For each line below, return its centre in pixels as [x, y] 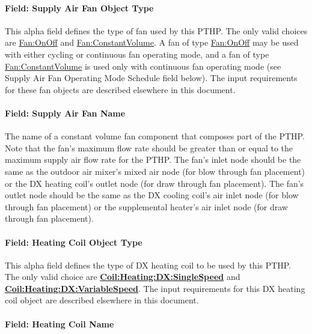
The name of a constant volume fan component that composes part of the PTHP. [155, 136]
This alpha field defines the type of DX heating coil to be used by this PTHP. [148, 265]
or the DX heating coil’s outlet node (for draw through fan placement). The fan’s [154, 183]
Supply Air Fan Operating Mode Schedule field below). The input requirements [151, 78]
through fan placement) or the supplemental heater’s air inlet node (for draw [146, 206]
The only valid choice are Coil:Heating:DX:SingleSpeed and [123, 277]
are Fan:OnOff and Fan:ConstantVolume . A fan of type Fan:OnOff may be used [152, 42]
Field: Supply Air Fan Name [65, 113]
